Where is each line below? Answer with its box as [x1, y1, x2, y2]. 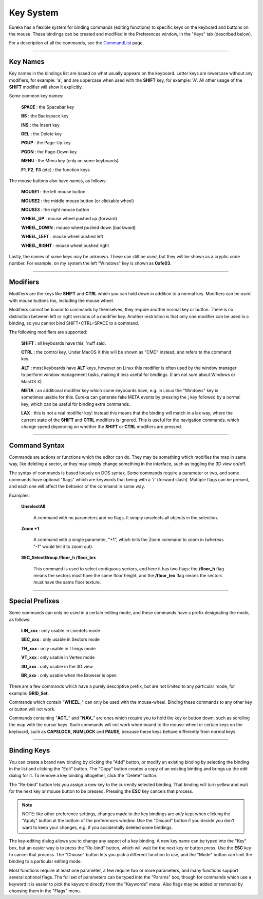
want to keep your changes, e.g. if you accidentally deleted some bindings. [22, 824, 173, 830]
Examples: [9, 492, 30, 498]
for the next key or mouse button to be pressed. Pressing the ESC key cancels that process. [9, 788, 193, 794]
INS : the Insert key [21, 122, 60, 128]
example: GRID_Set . [9, 690, 49, 696]
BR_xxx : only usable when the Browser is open [21, 673, 117, 678]
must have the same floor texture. [33, 580, 101, 585]
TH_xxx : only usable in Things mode [21, 645, 96, 651]
